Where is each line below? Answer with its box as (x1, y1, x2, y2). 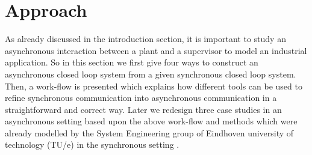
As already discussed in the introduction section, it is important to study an (5, 32, 286, 45)
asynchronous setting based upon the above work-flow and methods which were (5, 115, 298, 127)
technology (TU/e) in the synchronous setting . (5, 138, 179, 151)
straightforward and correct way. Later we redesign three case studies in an (5, 103, 282, 115)
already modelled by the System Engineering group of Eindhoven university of (5, 126, 294, 139)
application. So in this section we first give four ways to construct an (5, 56, 258, 68)
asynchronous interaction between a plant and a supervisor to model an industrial (5, 44, 307, 56)
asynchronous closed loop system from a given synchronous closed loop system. (5, 67, 296, 80)
